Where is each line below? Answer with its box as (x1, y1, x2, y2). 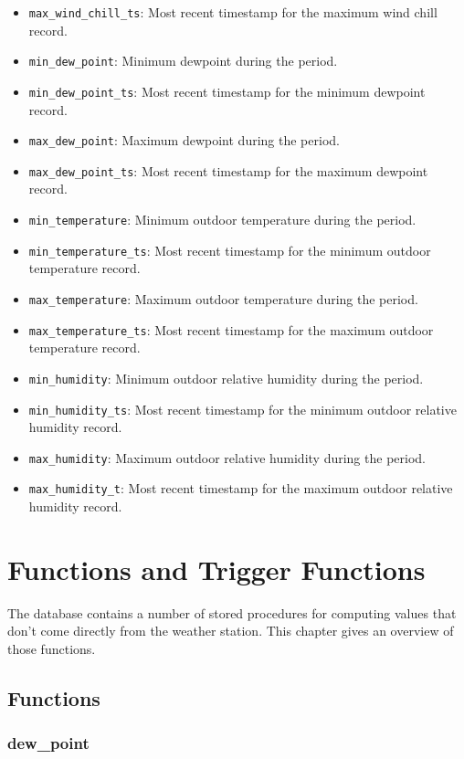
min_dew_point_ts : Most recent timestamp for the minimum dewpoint (28, 81, 426, 100)
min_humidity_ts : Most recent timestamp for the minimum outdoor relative (28, 399, 457, 418)
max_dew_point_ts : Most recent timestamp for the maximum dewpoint (28, 161, 428, 180)
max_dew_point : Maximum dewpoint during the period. (28, 131, 340, 150)
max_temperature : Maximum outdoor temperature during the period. (28, 289, 418, 308)
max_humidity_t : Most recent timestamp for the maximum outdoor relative (28, 479, 453, 498)
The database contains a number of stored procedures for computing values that (7, 603, 457, 622)
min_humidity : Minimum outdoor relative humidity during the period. (28, 368, 424, 387)
